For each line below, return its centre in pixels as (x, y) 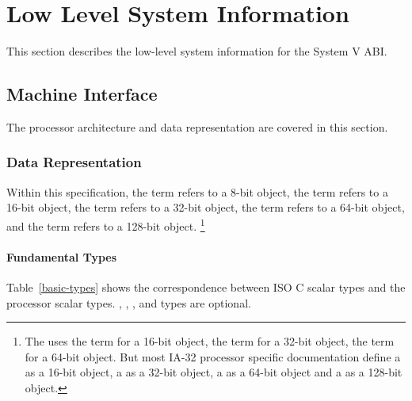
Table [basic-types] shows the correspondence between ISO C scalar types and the (206, 286)
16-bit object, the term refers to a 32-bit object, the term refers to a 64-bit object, (206, 207)
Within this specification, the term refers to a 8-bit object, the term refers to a (197, 191)
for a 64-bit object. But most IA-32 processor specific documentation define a (213, 356)
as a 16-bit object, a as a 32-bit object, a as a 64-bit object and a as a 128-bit (214, 372)
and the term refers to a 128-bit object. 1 (106, 224)
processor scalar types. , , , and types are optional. (129, 302)
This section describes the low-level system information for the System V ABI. (197, 51)
